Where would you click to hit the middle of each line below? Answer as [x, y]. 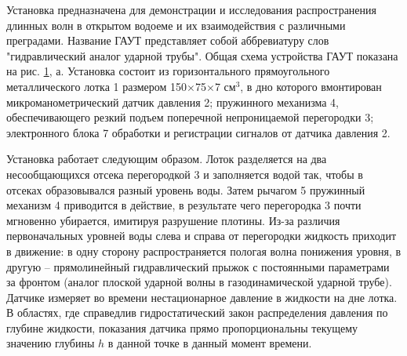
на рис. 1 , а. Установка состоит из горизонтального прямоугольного [168, 71]
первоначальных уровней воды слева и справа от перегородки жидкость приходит [202, 236]
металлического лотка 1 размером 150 [97, 86]
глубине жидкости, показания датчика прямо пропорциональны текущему [182, 327]
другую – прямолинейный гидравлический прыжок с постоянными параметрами [198, 266]
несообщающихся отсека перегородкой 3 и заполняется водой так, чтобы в [185, 174]
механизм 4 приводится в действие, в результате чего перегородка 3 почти [184, 205]
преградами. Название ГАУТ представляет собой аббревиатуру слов [168, 40]
